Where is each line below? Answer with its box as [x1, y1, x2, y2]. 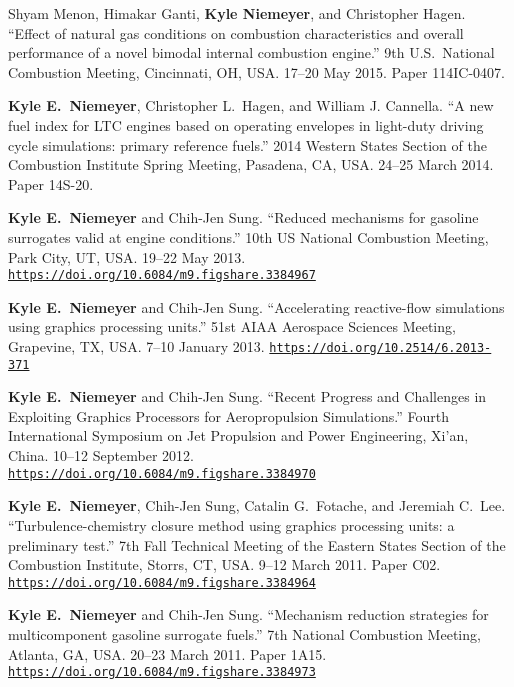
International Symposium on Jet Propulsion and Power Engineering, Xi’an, [8, 425, 469, 446]
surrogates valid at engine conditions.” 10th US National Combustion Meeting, [8, 226, 489, 247]
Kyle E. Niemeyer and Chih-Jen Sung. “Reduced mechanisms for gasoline [8, 207, 479, 228]
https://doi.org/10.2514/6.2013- [269, 340, 492, 355]
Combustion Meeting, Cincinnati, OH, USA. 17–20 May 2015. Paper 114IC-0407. [8, 61, 505, 82]
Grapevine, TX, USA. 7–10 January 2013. [8, 335, 265, 356]
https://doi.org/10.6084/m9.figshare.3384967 [8, 268, 316, 283]
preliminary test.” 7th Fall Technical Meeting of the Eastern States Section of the [8, 534, 506, 555]
